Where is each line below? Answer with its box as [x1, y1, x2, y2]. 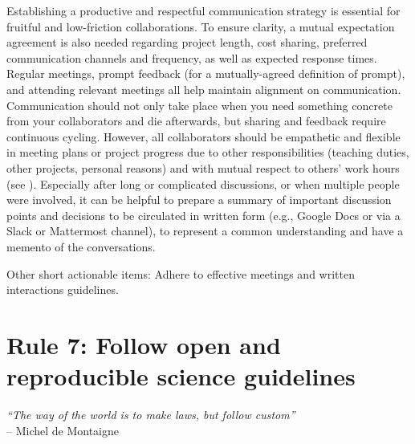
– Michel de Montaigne [6, 422, 119, 438]
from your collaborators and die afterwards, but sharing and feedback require [6, 112, 386, 129]
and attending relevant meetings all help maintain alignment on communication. [6, 80, 401, 97]
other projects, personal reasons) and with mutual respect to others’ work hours [6, 159, 400, 176]
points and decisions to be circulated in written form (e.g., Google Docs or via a [6, 206, 401, 223]
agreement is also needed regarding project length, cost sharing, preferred [6, 34, 368, 51]
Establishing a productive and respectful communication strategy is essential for [6, 2, 401, 18]
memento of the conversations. [6, 238, 156, 255]
